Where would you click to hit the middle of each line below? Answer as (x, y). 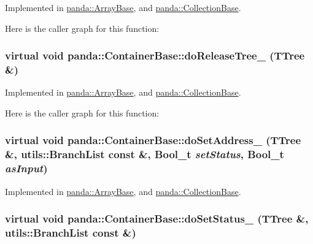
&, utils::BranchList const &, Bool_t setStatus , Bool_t (145, 154)
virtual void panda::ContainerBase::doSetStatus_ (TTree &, (157, 219)
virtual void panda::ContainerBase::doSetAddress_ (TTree (153, 140)
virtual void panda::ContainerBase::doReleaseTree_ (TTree (155, 55)
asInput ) (26, 168)
